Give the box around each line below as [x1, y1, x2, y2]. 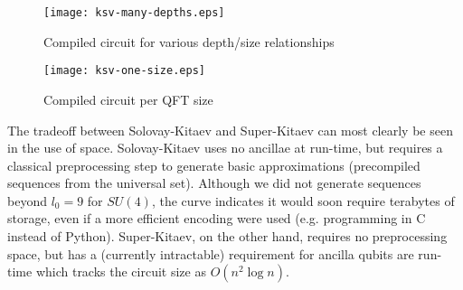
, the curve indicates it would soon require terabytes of [151, 191, 455, 210]
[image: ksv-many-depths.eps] [43, 6, 225, 19]
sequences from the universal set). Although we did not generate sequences [7, 173, 421, 192]
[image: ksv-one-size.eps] [43, 64, 205, 78]
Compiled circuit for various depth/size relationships [43, 32, 335, 51]
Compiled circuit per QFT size [43, 89, 213, 108]
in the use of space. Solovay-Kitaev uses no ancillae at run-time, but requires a [7, 138, 443, 157]
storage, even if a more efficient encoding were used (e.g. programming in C [7, 209, 426, 228]
